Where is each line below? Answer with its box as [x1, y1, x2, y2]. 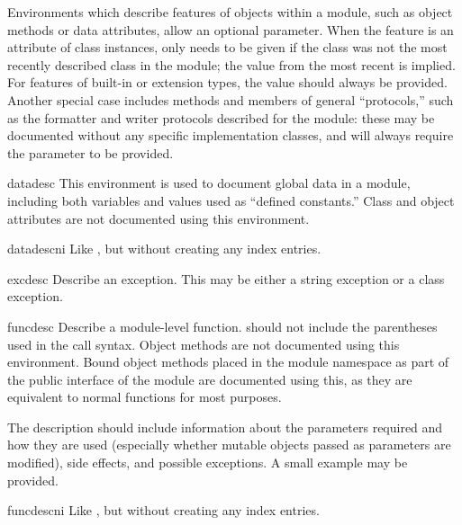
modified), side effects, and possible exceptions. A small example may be [7, 453, 408, 472]
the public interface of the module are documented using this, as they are [7, 369, 412, 388]
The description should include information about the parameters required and [7, 417, 443, 436]
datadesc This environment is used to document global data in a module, [7, 174, 411, 192]
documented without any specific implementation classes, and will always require [7, 126, 454, 145]
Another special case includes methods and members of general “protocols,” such [7, 90, 454, 109]
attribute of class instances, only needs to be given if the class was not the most [7, 38, 448, 57]
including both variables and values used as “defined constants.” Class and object [7, 191, 455, 209]
